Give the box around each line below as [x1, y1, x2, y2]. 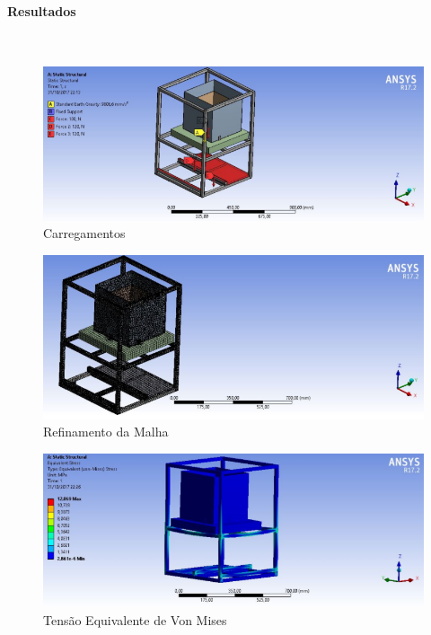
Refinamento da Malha [43, 422, 169, 441]
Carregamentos [43, 224, 126, 243]
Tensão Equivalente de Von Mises [43, 610, 227, 629]
